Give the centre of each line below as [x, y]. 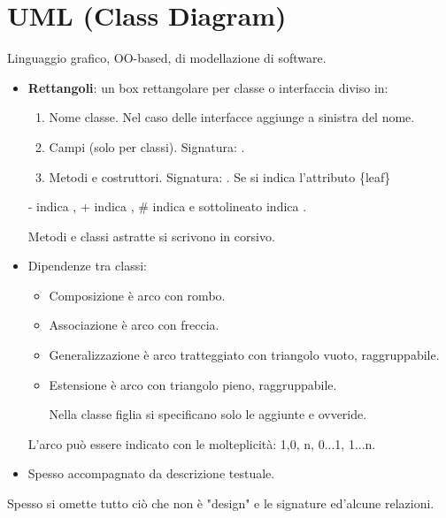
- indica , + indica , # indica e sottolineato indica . [167, 206]
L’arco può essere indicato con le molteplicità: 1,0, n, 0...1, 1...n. [202, 443]
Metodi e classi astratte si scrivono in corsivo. [151, 236]
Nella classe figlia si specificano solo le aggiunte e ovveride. [208, 414]
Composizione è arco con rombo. [137, 295]
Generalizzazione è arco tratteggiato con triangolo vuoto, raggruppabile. [244, 355]
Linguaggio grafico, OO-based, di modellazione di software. [167, 58]
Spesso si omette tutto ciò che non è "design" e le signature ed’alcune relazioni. [221, 503]
